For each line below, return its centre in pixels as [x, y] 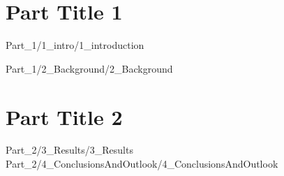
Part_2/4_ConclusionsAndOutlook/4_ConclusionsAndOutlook [142, 164]
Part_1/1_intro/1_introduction [75, 45]
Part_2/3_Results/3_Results [69, 150]
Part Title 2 [64, 116]
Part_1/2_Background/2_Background [89, 68]
